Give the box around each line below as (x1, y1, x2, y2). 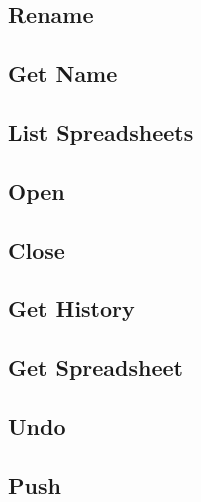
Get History (8, 293, 135, 324)
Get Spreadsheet (8, 352, 183, 383)
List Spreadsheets (8, 116, 194, 147)
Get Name (8, 58, 118, 89)
